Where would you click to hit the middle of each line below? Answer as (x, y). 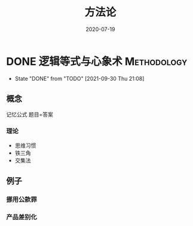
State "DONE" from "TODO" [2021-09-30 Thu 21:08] (79, 78)
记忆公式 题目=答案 (30, 114)
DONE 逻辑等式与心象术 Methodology (97, 61)
